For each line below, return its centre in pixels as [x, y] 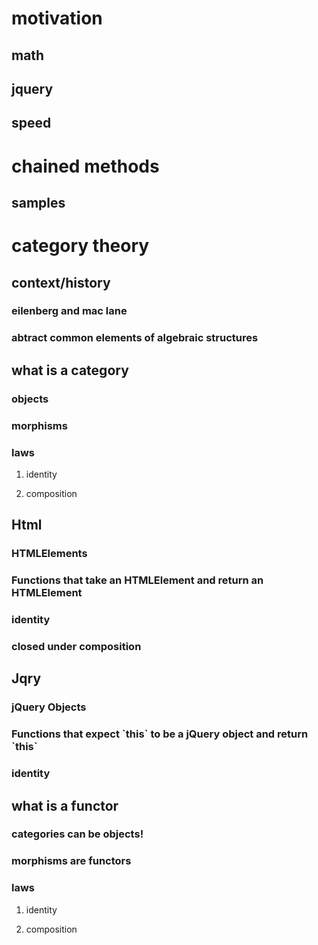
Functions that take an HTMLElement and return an [137, 580]
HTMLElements [49, 554]
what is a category [70, 370]
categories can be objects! [77, 834]
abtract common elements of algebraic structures [135, 338]
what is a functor [65, 805]
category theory [80, 246]
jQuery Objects [49, 707]
